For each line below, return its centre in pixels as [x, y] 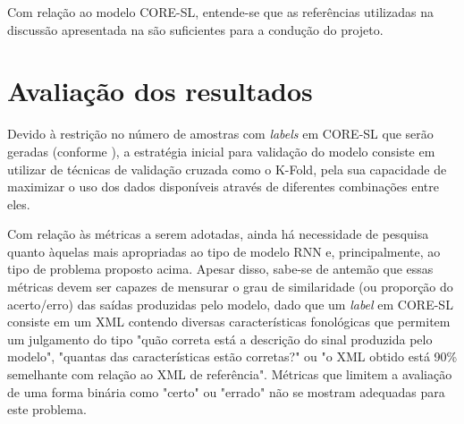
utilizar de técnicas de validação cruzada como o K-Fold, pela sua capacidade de [227, 169]
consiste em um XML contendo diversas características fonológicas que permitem [229, 322]
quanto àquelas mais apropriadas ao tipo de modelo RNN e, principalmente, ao [224, 251]
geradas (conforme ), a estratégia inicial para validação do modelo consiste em [221, 151]
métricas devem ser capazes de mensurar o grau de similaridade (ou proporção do [230, 287]
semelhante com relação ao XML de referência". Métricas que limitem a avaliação [230, 374]
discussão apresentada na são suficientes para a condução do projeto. [195, 29]
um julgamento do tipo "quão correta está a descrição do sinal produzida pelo [220, 339]
